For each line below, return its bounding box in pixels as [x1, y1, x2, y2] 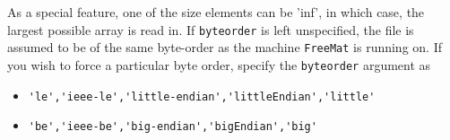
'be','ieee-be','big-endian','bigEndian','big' [28, 120, 317, 134]
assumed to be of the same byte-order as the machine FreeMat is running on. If [7, 38, 442, 57]
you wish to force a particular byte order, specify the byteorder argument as [7, 55, 431, 74]
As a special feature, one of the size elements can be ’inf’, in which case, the [7, 3, 425, 21]
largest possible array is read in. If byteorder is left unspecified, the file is [7, 20, 414, 39]
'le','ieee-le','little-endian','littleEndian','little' [28, 90, 376, 103]
